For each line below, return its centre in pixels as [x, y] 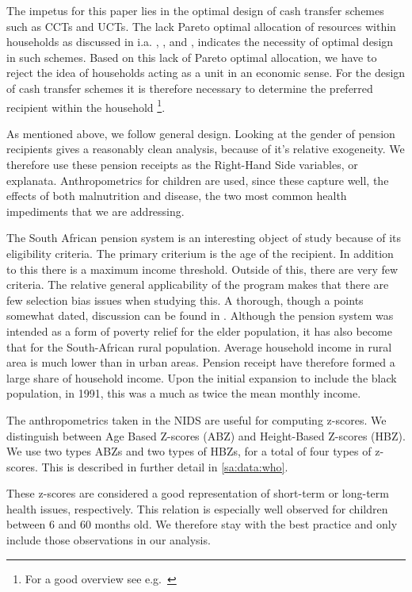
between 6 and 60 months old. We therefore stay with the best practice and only [202, 524]
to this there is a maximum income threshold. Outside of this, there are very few [202, 269]
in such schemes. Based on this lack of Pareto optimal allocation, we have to [192, 57]
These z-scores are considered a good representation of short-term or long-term [198, 493]
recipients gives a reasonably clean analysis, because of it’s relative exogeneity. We [206, 149]
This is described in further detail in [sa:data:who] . [165, 466]
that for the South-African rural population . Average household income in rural [199, 346]
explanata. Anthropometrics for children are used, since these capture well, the [198, 180]
